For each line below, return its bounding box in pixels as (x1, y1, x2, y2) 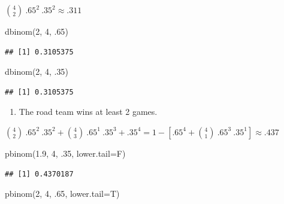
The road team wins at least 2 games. (19, 105, 158, 118)
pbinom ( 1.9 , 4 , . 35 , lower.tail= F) (5, 147, 126, 159)
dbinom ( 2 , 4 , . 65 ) (5, 25, 68, 37)
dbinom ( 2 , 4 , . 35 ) (5, 65, 68, 78)
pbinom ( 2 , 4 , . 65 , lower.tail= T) (5, 187, 120, 200)
